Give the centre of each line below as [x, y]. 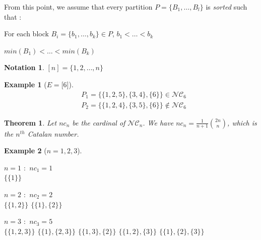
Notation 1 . [24, 67]
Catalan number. [53, 133]
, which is [242, 122]
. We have [158, 122]
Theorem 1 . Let [30, 122]
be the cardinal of [99, 122]
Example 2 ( [25, 151]
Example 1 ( [25, 84]
